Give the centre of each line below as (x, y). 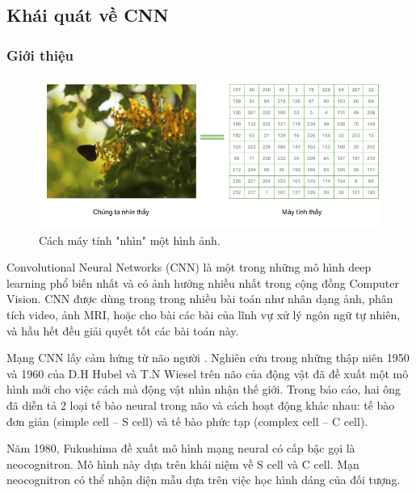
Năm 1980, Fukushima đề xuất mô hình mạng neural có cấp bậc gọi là (181, 448)
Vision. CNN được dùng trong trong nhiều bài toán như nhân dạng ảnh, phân (200, 299)
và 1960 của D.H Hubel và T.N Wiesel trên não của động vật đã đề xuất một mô (208, 373)
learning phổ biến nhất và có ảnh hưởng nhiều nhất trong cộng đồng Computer (203, 282)
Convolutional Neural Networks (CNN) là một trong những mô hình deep (189, 267)
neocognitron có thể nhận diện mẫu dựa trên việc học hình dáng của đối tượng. (204, 480)
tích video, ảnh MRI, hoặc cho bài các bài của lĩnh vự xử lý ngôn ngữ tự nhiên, (204, 314)
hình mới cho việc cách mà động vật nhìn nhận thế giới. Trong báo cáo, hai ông (204, 389)
